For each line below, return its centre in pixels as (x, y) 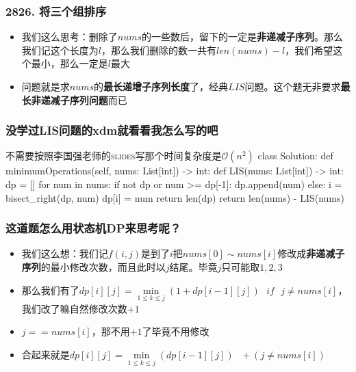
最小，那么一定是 (69, 63)
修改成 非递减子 (311, 253)
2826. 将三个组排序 (56, 11)
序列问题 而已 (98, 99)
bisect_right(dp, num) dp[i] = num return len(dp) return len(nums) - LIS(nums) (175, 197)
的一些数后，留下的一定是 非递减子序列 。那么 (243, 37)
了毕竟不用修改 (176, 331)
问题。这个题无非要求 (293, 86)
